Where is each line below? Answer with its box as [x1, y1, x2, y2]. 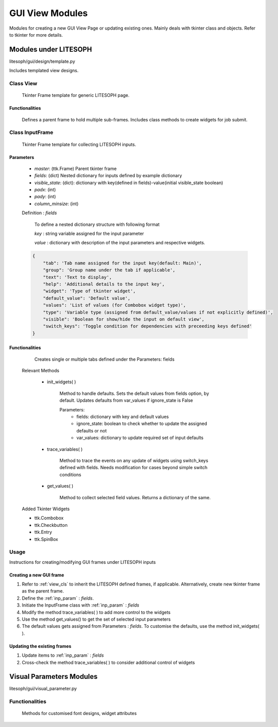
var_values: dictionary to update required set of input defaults [76, 434, 204, 441]
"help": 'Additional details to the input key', [43, 281, 165, 287]
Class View [9, 80, 38, 87]
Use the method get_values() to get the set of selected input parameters [22, 616, 171, 622]
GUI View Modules [9, 8, 88, 19]
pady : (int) [34, 194, 56, 200]
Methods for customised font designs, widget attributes [22, 710, 137, 716]
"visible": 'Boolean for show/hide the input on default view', [43, 316, 205, 322]
